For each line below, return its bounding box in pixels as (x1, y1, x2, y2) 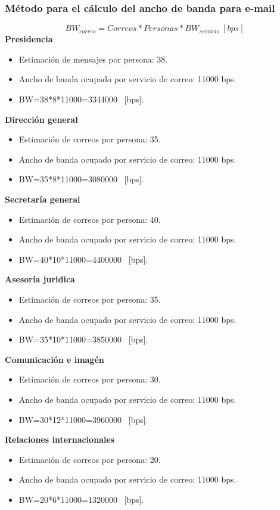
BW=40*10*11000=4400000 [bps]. (18, 253, 148, 265)
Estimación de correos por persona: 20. (18, 453, 161, 465)
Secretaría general (5, 192, 80, 205)
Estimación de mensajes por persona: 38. (18, 52, 168, 65)
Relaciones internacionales (5, 433, 115, 446)
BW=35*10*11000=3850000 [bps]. (18, 333, 148, 346)
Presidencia (5, 33, 53, 45)
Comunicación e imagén (5, 353, 104, 365)
